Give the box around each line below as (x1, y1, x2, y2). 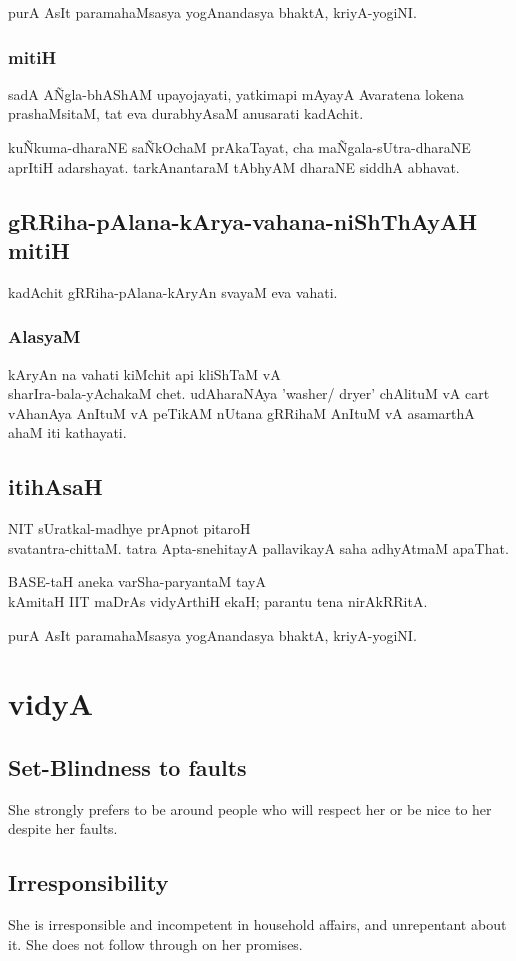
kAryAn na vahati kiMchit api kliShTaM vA (8, 363, 281, 384)
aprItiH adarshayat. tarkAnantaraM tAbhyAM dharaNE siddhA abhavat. (8, 156, 460, 177)
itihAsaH (8, 471, 103, 502)
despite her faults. (8, 818, 118, 839)
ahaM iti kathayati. (8, 422, 127, 443)
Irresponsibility (8, 867, 169, 898)
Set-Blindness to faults (8, 751, 247, 782)
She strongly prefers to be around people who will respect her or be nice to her (8, 798, 492, 819)
